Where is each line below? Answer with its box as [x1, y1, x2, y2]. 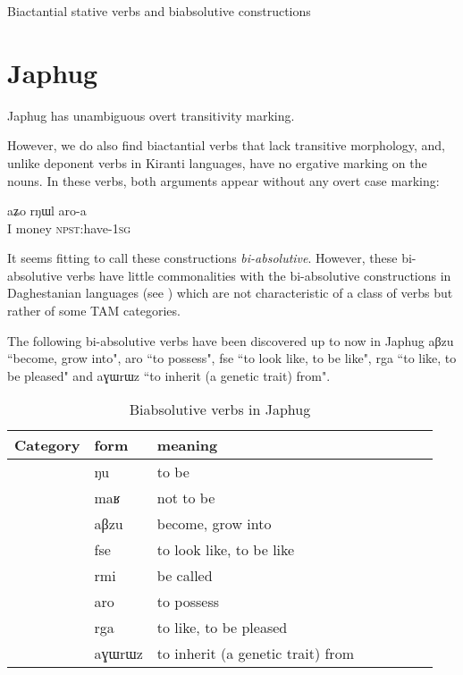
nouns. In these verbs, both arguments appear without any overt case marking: [7, 171, 440, 190]
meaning [156, 435, 218, 456]
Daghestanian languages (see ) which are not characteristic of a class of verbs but [7, 283, 453, 302]
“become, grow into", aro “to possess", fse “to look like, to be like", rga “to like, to [7, 349, 457, 367]
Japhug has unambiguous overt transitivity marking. [7, 105, 295, 124]
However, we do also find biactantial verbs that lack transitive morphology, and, [7, 136, 446, 155]
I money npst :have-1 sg [7, 218, 131, 237]
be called [156, 565, 213, 586]
